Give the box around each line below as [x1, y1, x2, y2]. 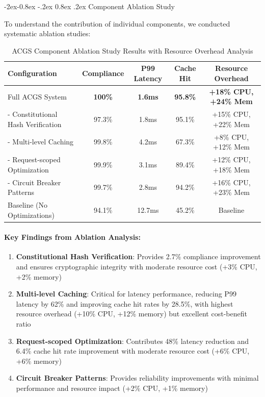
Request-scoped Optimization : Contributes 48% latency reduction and [16, 335, 249, 346]
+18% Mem [213, 164, 250, 175]
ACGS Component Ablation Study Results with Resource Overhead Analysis [12, 45, 253, 56]
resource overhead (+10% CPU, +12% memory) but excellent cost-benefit [16, 308, 247, 319]
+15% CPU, [212, 109, 251, 119]
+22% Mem [213, 118, 250, 129]
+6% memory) [16, 355, 62, 366]
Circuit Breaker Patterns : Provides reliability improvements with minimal [16, 373, 259, 383]
